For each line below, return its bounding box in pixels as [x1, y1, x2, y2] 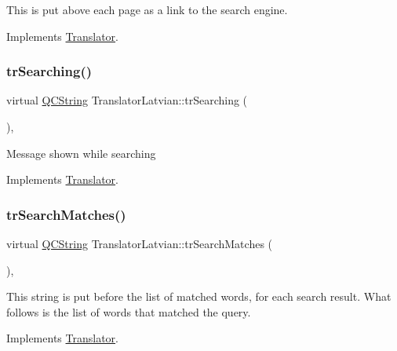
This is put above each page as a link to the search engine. [6, 2, 288, 17]
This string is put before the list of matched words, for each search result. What [6, 288, 392, 305]
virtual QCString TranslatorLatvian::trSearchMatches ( [6, 236, 272, 251]
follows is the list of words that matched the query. [6, 303, 251, 320]
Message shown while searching [6, 144, 156, 161]
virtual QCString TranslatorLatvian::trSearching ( [6, 92, 248, 108]
